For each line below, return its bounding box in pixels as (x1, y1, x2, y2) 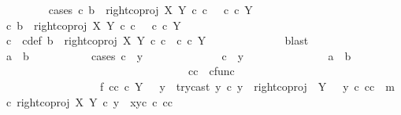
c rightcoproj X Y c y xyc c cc (6, 93, 173, 110)
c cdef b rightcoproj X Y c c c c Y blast (6, 32, 309, 49)
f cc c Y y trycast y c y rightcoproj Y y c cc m (99, 77, 395, 94)
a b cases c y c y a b (6, 47, 351, 63)
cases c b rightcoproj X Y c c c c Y (48, 2, 253, 17)
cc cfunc (188, 63, 235, 79)
